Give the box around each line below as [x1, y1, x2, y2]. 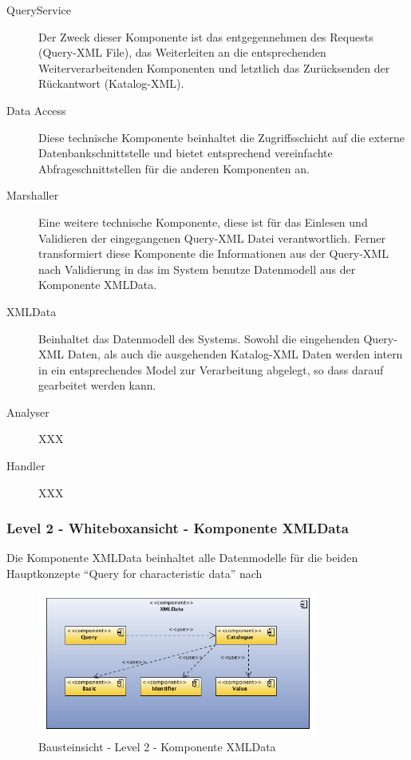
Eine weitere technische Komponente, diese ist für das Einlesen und [38, 213, 368, 230]
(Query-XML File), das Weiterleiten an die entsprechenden [38, 44, 326, 61]
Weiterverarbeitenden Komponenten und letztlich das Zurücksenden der [38, 59, 390, 76]
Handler [6, 457, 45, 474]
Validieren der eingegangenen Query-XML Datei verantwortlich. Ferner [38, 229, 385, 246]
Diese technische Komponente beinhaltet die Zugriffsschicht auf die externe [38, 129, 405, 145]
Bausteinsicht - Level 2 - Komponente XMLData [38, 738, 276, 755]
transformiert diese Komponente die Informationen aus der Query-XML [38, 245, 389, 262]
